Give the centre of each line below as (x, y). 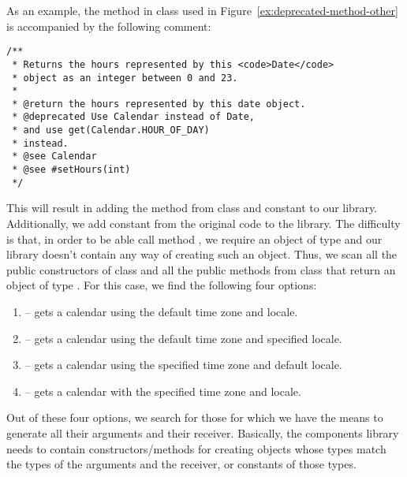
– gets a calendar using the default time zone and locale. (161, 311)
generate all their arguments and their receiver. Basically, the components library (203, 432)
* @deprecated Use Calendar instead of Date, (133, 117)
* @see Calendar (54, 157)
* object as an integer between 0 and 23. (125, 78)
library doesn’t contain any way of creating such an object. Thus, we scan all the (202, 254)
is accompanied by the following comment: (109, 26)
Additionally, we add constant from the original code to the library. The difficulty (203, 223)
